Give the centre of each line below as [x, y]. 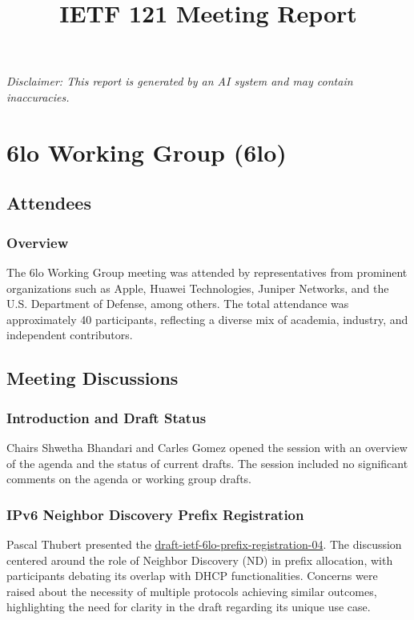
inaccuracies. [38, 96]
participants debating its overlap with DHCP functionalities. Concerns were [192, 576]
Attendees [49, 203]
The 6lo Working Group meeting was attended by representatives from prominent [207, 272]
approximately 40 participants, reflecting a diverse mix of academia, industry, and [207, 319]
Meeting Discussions [92, 378]
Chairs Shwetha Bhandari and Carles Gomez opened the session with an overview [207, 447]
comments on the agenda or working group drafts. [129, 479]
